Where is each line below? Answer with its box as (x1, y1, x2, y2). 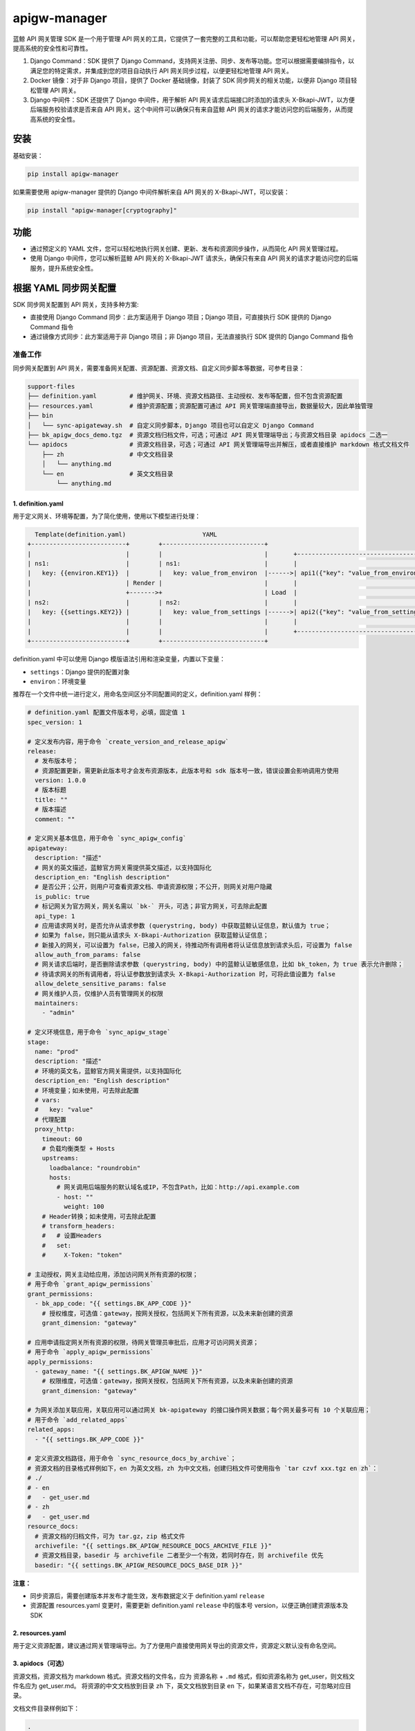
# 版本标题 (35, 786, 67, 794)
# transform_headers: (41, 1222, 116, 1230)
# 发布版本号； (35, 757, 79, 765)
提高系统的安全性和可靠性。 (12, 44, 92, 52)
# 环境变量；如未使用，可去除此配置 (35, 1086, 140, 1094)
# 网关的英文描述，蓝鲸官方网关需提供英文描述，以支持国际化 (35, 863, 212, 872)
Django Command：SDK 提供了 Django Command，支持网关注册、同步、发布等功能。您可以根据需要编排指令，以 (30, 57, 355, 65)
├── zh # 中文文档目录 (41, 450, 174, 458)
